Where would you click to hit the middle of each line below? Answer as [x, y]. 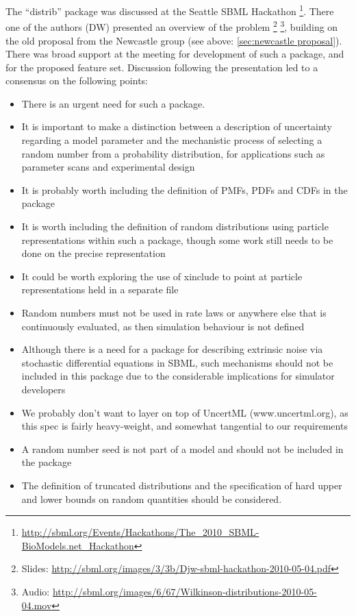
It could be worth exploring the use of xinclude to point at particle [162, 276]
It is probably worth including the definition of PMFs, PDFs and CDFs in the [185, 189]
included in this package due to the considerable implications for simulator [178, 376]
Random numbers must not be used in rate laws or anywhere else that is [174, 312]
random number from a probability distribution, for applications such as [173, 153]
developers [43, 389]
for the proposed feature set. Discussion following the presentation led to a [162, 67]
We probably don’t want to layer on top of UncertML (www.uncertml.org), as [185, 412]
